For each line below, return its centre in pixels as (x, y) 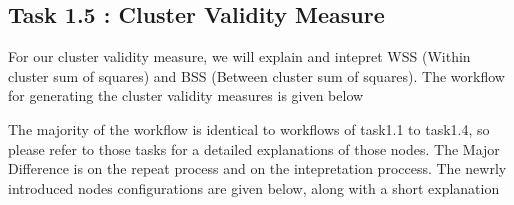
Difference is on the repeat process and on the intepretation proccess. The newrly (257, 168)
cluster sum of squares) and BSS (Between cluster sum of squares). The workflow (256, 75)
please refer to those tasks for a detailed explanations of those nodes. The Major (254, 148)
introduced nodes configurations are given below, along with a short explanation (254, 187)
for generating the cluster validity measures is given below (186, 95)
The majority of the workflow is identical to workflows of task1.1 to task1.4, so (249, 128)
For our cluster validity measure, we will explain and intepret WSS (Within (239, 56)
